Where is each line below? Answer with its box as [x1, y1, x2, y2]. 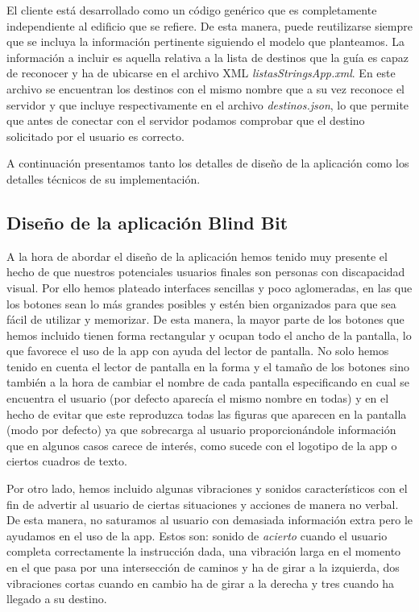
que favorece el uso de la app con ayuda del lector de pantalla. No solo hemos [6, 342, 389, 359]
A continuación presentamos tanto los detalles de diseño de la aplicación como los [6, 155, 409, 172]
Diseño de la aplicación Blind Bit [6, 209, 288, 234]
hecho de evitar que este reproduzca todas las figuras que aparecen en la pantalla [6, 405, 407, 422]
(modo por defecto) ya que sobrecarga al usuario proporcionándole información [6, 421, 396, 438]
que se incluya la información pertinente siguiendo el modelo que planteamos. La [6, 33, 405, 50]
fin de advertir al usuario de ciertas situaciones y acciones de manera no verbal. [6, 495, 399, 512]
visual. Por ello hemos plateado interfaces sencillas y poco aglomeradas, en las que [6, 279, 413, 296]
